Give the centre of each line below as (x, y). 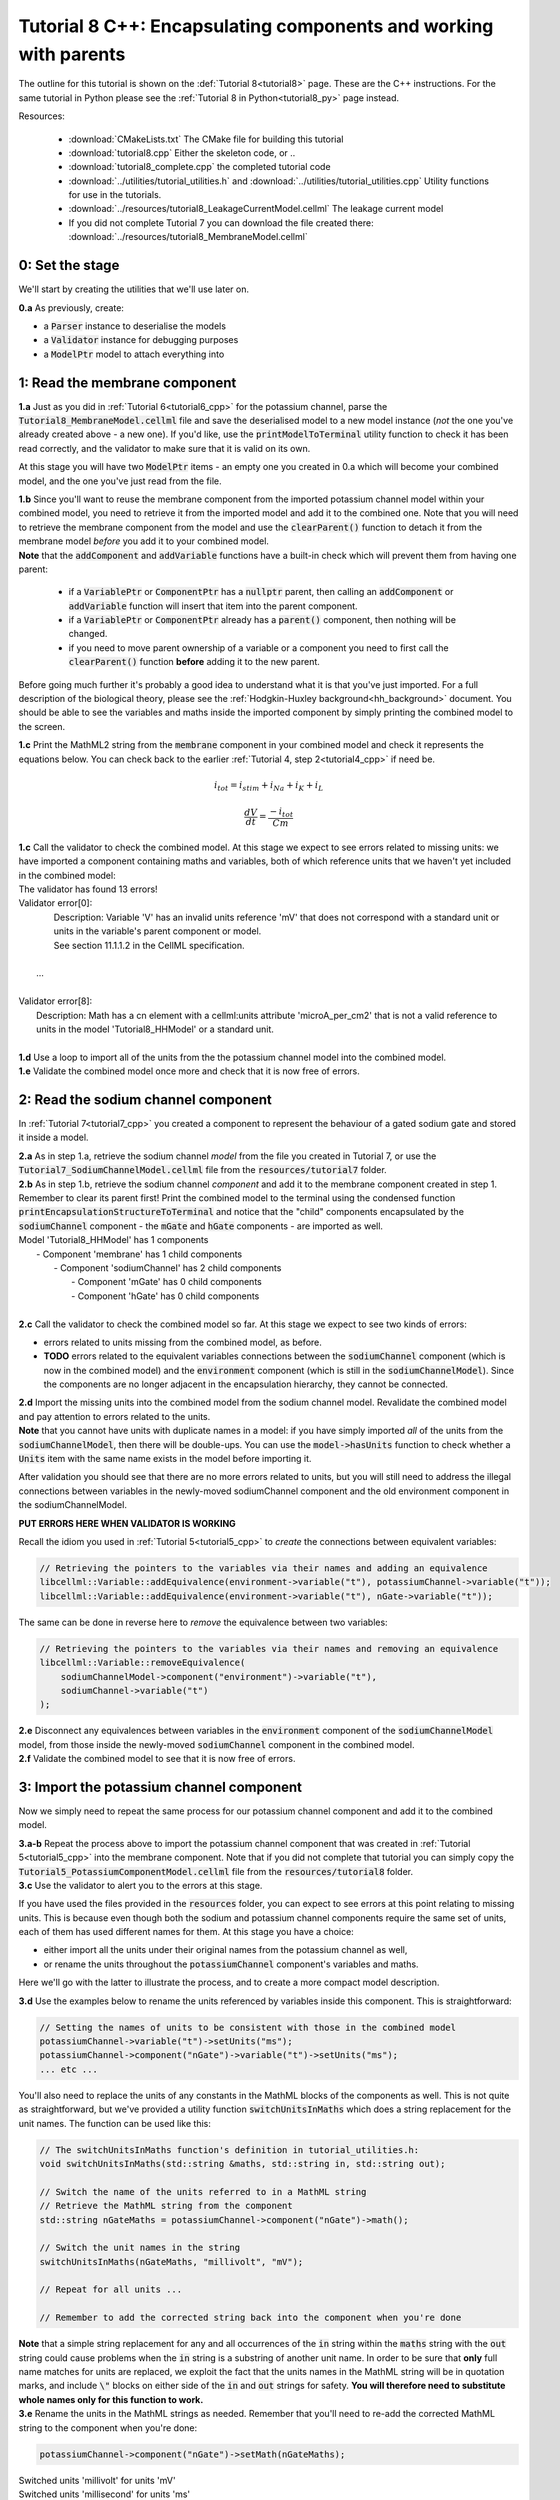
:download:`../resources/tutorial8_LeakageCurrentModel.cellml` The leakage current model (256, 209)
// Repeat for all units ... (111, 2289)
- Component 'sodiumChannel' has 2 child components (167, 1267)
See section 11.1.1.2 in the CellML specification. (149, 945)
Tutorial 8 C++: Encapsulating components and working (256, 26)
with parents (72, 54)
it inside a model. (53, 1137)
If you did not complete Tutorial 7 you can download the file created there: (221, 222)
